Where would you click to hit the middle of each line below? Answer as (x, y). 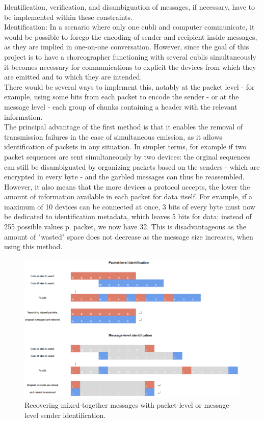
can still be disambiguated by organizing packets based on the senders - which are (132, 166)
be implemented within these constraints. (68, 17)
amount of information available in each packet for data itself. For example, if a (128, 196)
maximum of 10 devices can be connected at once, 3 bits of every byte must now (130, 206)
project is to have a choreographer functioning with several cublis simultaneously (130, 56)
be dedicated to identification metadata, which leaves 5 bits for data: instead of (128, 216)
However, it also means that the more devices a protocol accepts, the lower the (127, 186)
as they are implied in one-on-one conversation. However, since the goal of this (127, 47)
